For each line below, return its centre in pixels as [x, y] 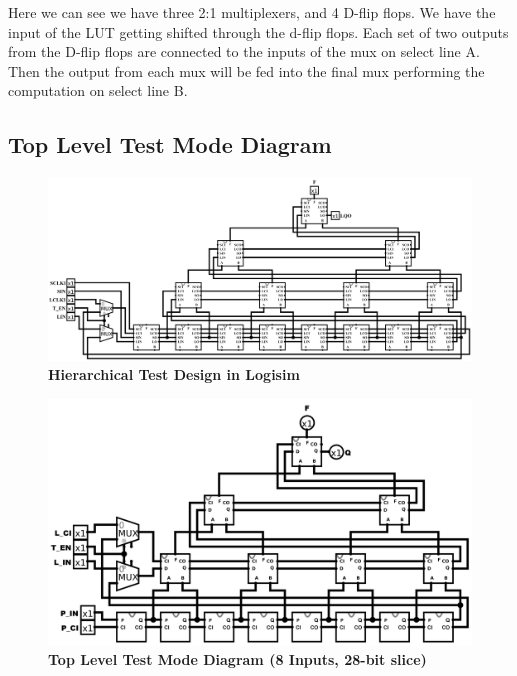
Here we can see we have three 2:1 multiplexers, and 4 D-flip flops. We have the [252, 12]
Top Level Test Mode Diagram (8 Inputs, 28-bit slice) [237, 659]
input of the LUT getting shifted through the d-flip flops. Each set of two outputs [258, 31]
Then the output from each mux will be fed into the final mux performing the [246, 70]
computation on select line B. [98, 90]
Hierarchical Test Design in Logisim [174, 374]
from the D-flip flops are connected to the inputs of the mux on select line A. [244, 51]
